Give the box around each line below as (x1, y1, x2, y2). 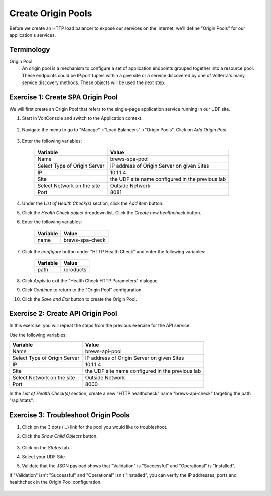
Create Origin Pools (9, 8, 92, 19)
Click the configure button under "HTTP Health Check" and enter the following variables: (22, 248, 206, 254)
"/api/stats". (9, 397, 34, 403)
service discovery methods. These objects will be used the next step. (22, 79, 166, 86)
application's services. (9, 32, 56, 38)
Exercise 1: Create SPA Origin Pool (9, 93, 118, 101)
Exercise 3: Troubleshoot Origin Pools (9, 410, 130, 419)
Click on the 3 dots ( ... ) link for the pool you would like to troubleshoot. (22, 424, 168, 430)
